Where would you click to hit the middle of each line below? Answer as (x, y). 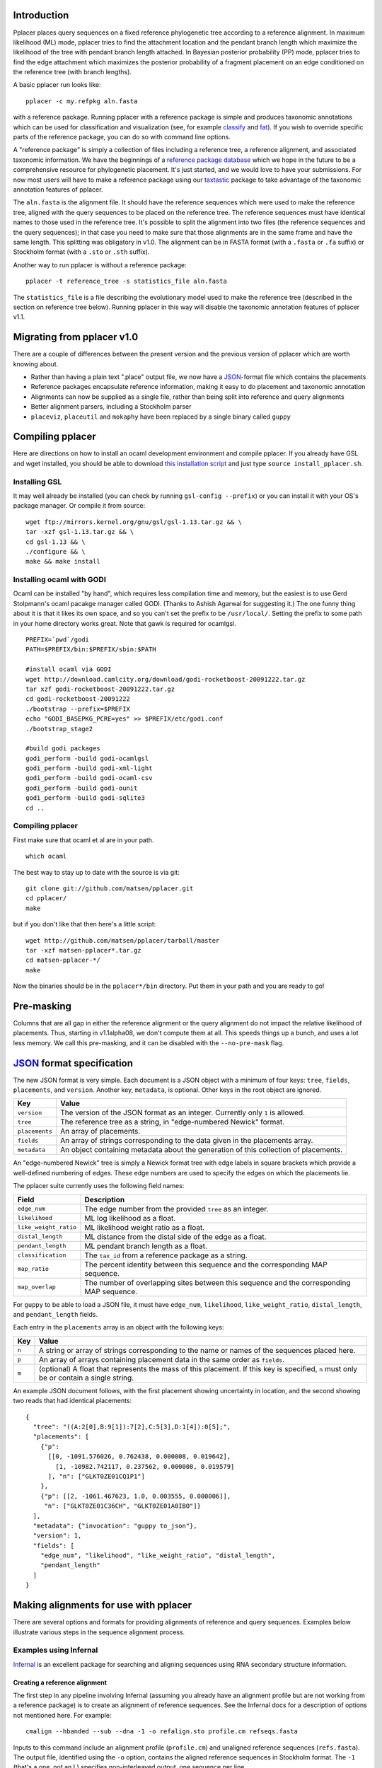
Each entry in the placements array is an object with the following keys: (118, 1327)
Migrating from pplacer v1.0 (76, 337)
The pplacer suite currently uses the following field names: (99, 1186)
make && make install (63, 562)
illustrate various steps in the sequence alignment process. (99, 1632)
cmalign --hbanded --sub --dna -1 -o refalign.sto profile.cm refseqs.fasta (162, 1732)
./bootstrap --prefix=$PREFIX (78, 709)
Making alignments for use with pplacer (103, 1605)
